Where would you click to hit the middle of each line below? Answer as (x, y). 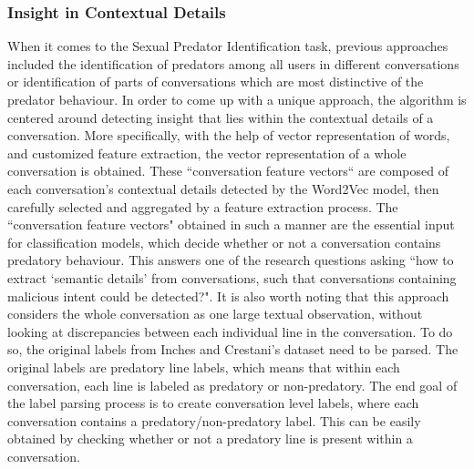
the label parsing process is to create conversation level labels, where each (213, 403)
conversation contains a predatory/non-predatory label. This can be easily (214, 420)
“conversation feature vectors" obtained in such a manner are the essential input (231, 224)
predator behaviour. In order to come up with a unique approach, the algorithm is (237, 99)
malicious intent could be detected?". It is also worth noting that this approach (228, 296)
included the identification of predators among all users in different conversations (233, 63)
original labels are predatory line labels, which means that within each (204, 367)
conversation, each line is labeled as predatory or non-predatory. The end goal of (232, 385)
